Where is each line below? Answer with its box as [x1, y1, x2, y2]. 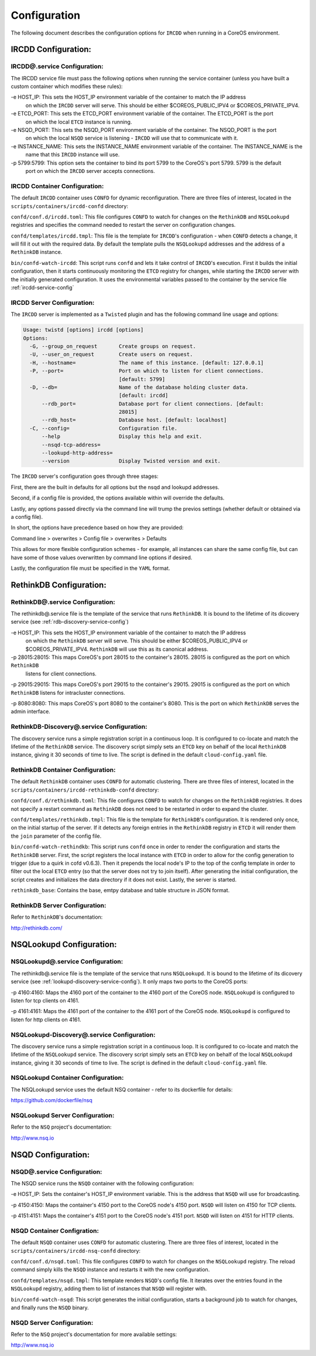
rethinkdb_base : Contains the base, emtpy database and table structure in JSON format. [11, 887, 230, 894]
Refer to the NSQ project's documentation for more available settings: [11, 1331, 177, 1338]
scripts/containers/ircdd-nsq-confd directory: [11, 1247, 140, 1254]
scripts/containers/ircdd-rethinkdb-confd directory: [11, 786, 159, 793]
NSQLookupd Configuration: [11, 940, 117, 950]
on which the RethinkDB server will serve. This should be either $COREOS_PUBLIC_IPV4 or [25, 637, 248, 644]
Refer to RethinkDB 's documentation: [11, 913, 103, 920]
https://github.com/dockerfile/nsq [11, 1097, 93, 1104]
